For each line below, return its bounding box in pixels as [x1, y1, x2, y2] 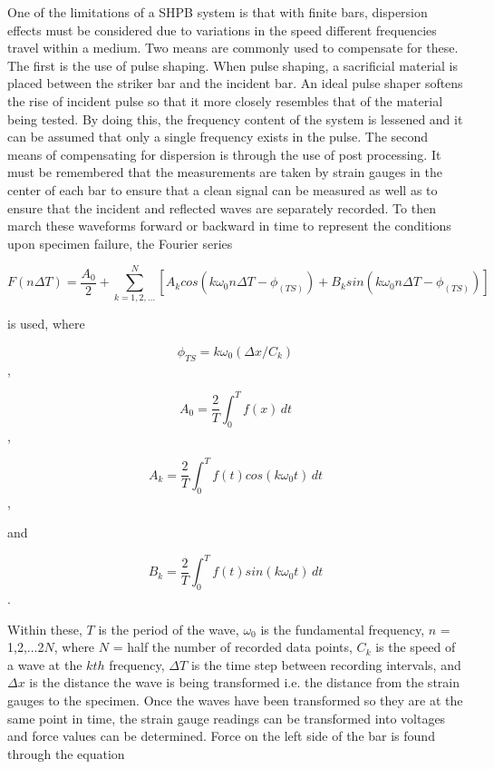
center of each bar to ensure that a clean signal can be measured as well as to [7, 180, 438, 199]
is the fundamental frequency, [260, 619, 425, 638]
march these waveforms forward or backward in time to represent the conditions [7, 216, 451, 235]
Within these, [7, 619, 82, 638]
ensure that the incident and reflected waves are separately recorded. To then [7, 198, 436, 217]
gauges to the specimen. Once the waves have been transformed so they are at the [7, 691, 463, 710]
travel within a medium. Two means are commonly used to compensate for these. [7, 38, 459, 57]
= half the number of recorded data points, [112, 637, 353, 656]
